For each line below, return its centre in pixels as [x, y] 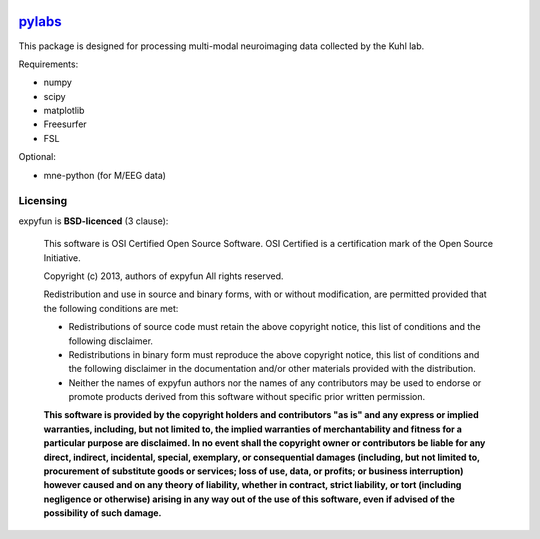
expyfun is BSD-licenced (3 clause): [93, 221]
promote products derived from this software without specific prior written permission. [247, 397]
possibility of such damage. [102, 513]
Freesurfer [65, 124]
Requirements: [48, 64]
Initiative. [62, 257]
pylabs [40, 21]
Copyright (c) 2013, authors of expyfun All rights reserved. [163, 276]
